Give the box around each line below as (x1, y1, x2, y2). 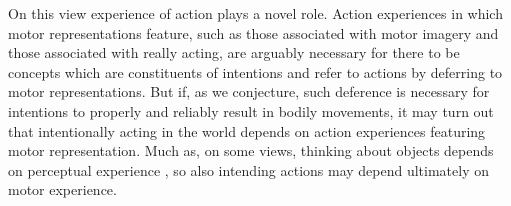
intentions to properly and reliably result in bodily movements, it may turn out (8, 100, 494, 121)
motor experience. (8, 179, 117, 200)
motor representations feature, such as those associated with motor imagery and (8, 22, 499, 43)
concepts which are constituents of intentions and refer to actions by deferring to (8, 61, 503, 82)
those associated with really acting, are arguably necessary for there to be (8, 42, 460, 63)
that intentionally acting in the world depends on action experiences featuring (8, 120, 486, 141)
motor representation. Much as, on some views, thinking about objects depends (8, 140, 494, 161)
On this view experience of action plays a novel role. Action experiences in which (8, 3, 503, 23)
